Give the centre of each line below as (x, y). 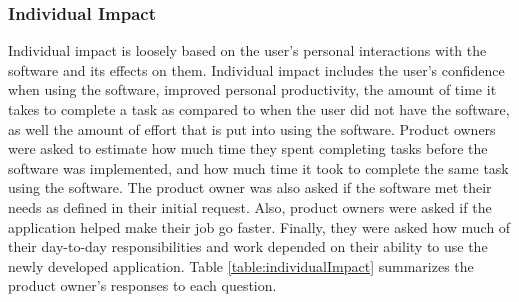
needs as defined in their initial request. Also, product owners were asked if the (250, 206)
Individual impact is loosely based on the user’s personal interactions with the (247, 50)
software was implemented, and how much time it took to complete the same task (258, 167)
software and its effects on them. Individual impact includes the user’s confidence (256, 69)
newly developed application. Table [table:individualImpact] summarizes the (241, 265)
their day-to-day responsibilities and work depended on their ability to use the (248, 246)
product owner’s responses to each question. (142, 285)
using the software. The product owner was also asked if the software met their (250, 187)
